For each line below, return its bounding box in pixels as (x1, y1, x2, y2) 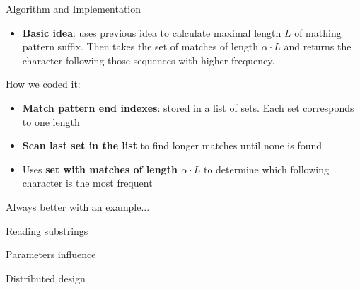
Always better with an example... (6, 199, 150, 214)
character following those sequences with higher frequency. (22, 52, 275, 67)
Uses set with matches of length (22, 161, 178, 176)
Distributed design (6, 270, 86, 285)
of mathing (294, 25, 342, 40)
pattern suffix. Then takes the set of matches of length (22, 39, 258, 54)
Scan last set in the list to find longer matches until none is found (22, 138, 323, 153)
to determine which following (203, 161, 329, 176)
